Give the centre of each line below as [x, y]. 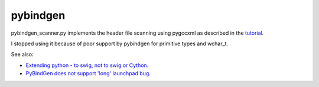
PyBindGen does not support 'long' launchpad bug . [88, 73]
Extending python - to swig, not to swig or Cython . [87, 65]
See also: [22, 54]
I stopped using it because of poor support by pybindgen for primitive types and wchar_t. [120, 43]
